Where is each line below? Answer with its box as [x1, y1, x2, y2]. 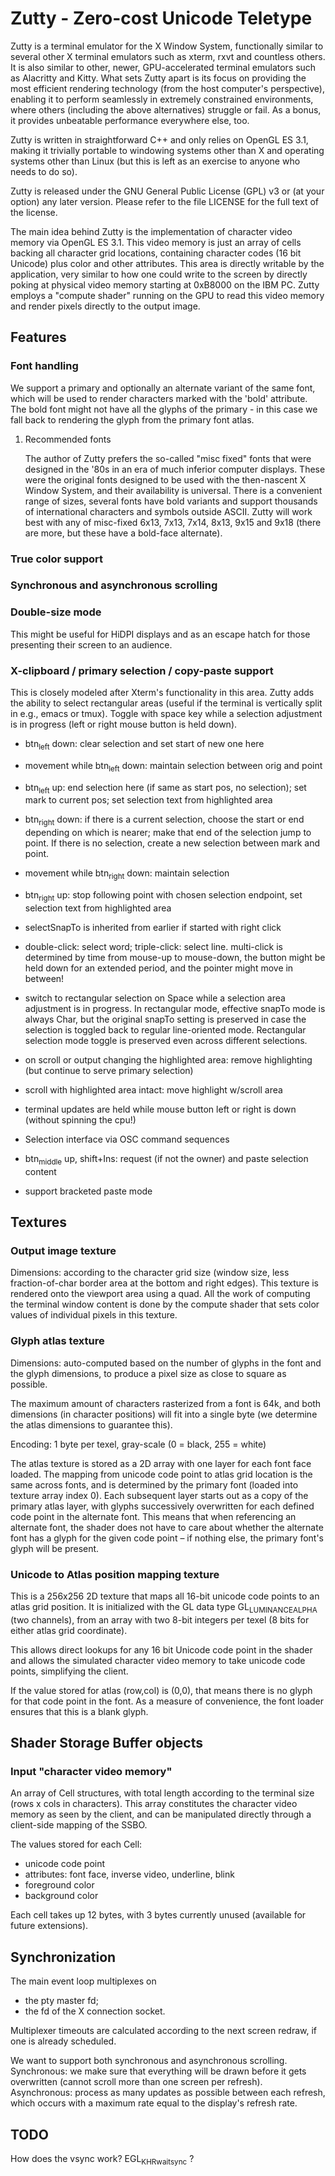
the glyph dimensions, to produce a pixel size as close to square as [10, 1367, 287, 1379]
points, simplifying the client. [10, 1665, 129, 1677]
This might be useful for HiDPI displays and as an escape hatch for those [10, 628, 311, 640]
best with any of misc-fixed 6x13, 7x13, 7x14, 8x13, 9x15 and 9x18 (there [24, 516, 322, 528]
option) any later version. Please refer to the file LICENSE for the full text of [10, 195, 320, 207]
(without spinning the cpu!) [24, 1113, 137, 1126]
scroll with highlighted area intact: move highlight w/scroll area [24, 1083, 283, 1096]
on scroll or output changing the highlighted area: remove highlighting [24, 1053, 313, 1066]
